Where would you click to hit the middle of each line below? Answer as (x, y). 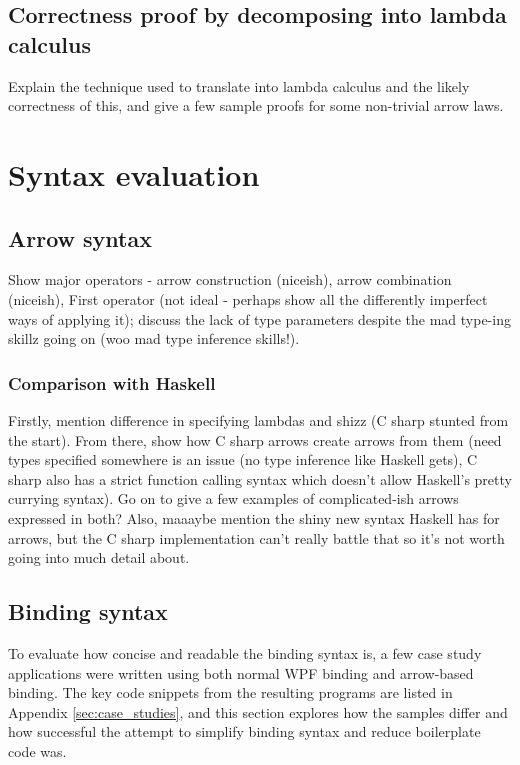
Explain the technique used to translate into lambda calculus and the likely (239, 85)
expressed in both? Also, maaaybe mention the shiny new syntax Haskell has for (254, 517)
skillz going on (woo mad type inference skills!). (154, 338)
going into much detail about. (99, 557)
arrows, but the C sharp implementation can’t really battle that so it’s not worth (256, 537)
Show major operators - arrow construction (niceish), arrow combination (230, 279)
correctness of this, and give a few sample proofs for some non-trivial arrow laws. (256, 105)
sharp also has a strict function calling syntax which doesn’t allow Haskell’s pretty (260, 478)
